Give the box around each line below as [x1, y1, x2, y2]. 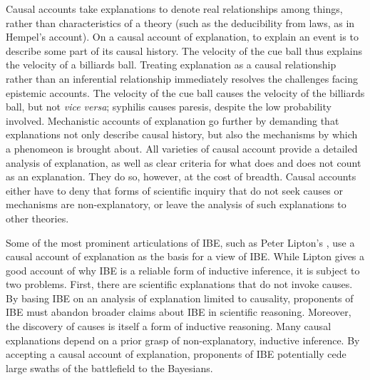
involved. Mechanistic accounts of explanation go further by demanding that [6, 113, 339, 128]
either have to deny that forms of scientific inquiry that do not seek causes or [6, 183, 344, 197]
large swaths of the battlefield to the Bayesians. [6, 360, 213, 375]
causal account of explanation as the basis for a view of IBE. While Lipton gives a [6, 249, 365, 264]
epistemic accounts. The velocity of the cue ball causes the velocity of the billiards [6, 85, 365, 100]
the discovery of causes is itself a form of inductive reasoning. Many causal [6, 319, 332, 334]
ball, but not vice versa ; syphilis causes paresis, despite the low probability [6, 99, 332, 114]
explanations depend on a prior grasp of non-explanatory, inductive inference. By [6, 332, 360, 347]
